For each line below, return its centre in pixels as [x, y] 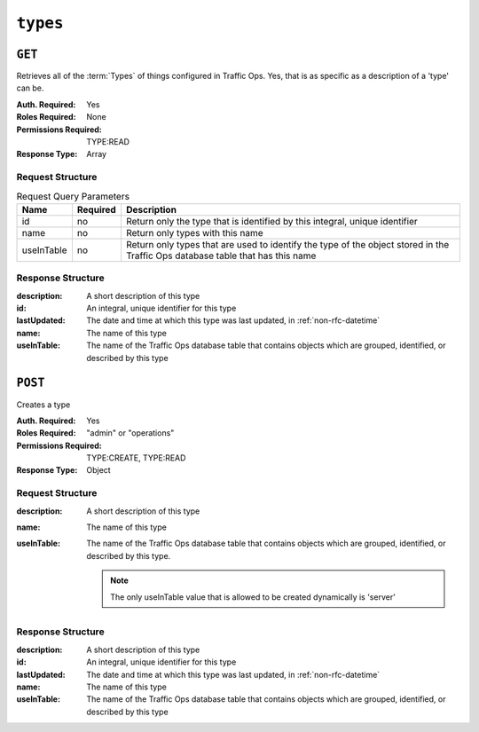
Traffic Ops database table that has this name [221, 256]
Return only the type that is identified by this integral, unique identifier [271, 221]
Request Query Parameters [73, 196]
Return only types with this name [194, 232]
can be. [30, 88]
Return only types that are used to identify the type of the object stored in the [287, 244]
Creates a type [43, 405]
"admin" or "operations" [130, 433]
